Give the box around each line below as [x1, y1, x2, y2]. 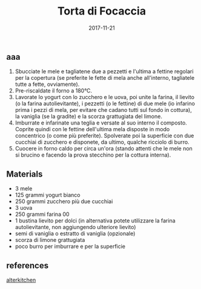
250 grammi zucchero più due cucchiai [15, 198, 113, 205]
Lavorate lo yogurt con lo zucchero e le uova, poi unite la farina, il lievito [15, 94, 195, 101]
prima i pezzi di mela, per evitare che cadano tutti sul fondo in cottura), [15, 106, 192, 114]
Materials [6, 169, 43, 179]
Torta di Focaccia [57, 4, 147, 18]
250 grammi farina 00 [15, 210, 70, 218]
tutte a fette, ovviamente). [15, 80, 80, 88]
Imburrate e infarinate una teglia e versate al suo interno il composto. [15, 119, 188, 126]
